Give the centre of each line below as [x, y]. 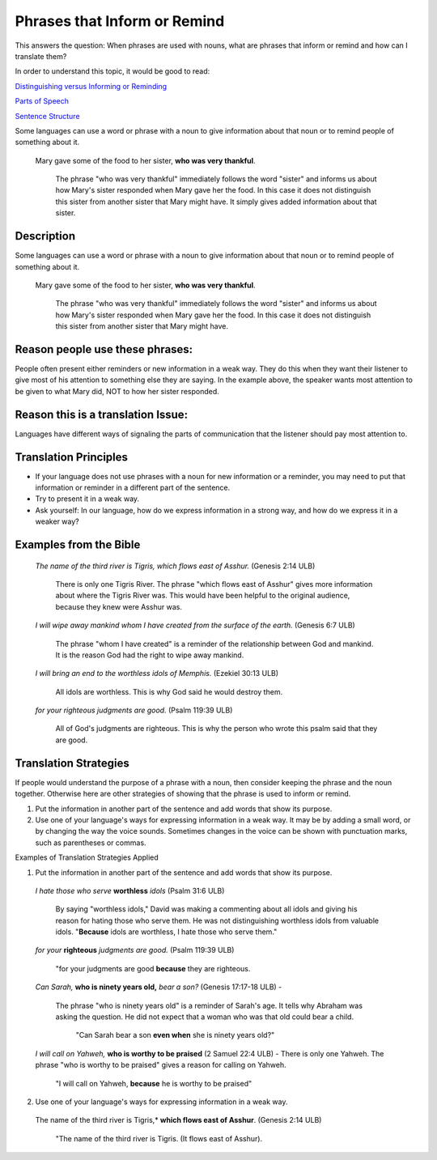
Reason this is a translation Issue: [102, 414]
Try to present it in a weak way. [87, 499]
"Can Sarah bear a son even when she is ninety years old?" [175, 1035]
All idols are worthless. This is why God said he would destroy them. [169, 691]
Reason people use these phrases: [104, 349]
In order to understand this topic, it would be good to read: [112, 71]
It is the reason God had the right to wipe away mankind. [150, 655]
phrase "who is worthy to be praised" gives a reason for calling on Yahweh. [161, 1065]
